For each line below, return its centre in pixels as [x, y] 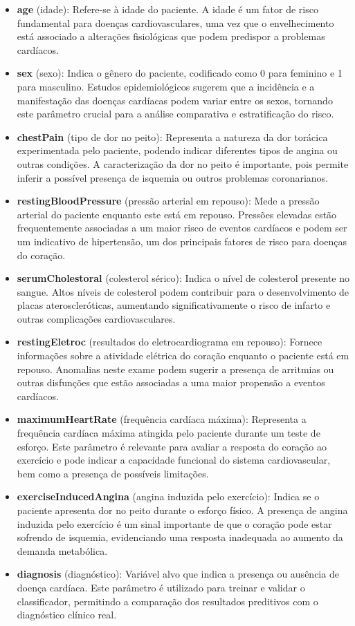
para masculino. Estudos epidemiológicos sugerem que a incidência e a [166, 86]
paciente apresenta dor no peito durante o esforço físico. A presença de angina [182, 510]
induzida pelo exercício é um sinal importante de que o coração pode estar [174, 523]
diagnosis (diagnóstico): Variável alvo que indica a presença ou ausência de [178, 574]
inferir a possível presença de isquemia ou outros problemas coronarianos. [172, 177]
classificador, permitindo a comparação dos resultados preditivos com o [167, 601]
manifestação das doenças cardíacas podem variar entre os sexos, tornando [175, 100]
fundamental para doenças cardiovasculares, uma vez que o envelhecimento [175, 22]
